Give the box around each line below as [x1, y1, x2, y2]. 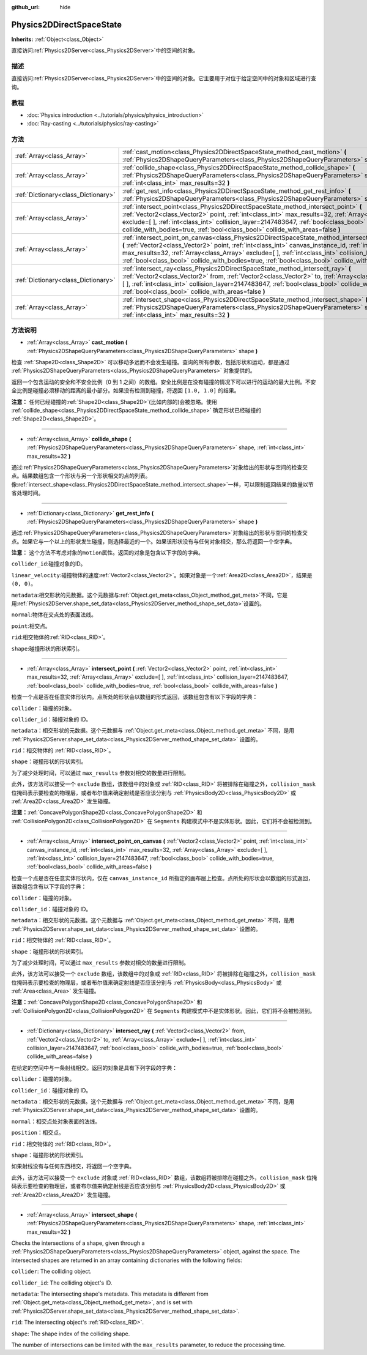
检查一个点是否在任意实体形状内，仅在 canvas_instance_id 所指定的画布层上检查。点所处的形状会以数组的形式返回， [11, 874, 314, 881]
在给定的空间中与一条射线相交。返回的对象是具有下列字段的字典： [11, 1064, 177, 1071]
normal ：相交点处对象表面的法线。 [11, 1118, 101, 1125]
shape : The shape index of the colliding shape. [11, 1330, 130, 1337]
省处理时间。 [11, 490, 44, 497]
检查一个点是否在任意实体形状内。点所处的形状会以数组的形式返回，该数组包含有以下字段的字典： [11, 693, 258, 701]
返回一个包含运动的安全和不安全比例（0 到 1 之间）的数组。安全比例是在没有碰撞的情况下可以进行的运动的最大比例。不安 [11, 378, 316, 386]
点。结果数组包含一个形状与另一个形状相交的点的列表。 [11, 472, 151, 480]
